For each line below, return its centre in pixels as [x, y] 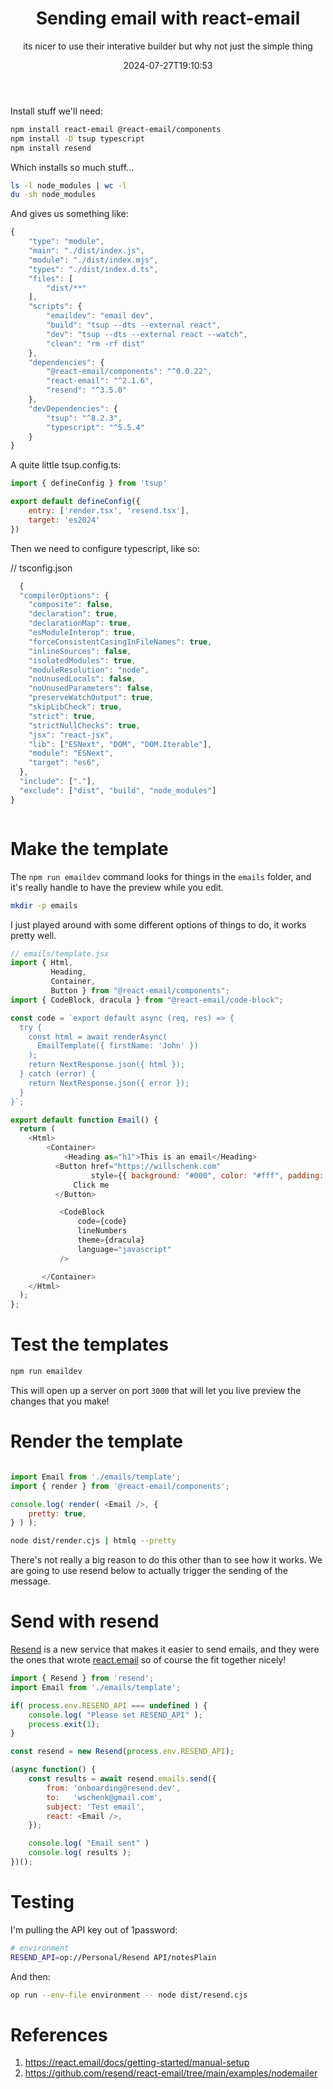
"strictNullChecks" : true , [84, 725]
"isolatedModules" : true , [82, 660]
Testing [42, 1902]
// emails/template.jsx [60, 953]
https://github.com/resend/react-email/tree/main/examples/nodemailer [171, 2073]
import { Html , [42, 963]
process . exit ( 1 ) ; [64, 1724]
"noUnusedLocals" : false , [82, 679]
